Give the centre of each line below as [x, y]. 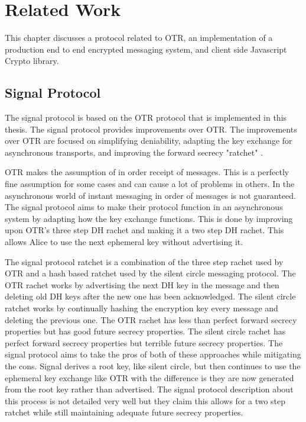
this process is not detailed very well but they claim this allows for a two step [145, 400]
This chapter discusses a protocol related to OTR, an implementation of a [139, 38]
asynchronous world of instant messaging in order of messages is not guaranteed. [150, 195]
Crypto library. [32, 61]
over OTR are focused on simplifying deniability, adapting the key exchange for [149, 141]
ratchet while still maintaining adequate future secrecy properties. [124, 412]
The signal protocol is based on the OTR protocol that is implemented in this [146, 117]
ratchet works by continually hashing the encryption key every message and [141, 308]
